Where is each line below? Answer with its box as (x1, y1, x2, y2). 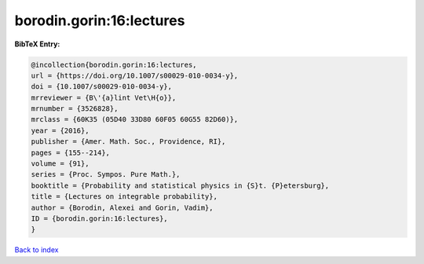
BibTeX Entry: (14, 39, 60, 49)
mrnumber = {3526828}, (31, 104, 119, 113)
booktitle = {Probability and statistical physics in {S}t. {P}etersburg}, (31, 181, 330, 190)
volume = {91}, (31, 159, 90, 168)
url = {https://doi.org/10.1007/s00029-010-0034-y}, (31, 71, 239, 80)
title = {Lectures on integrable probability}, (31, 192, 217, 201)
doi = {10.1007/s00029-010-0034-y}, (31, 82, 173, 91)
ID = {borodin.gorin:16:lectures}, (31, 214, 168, 223)
